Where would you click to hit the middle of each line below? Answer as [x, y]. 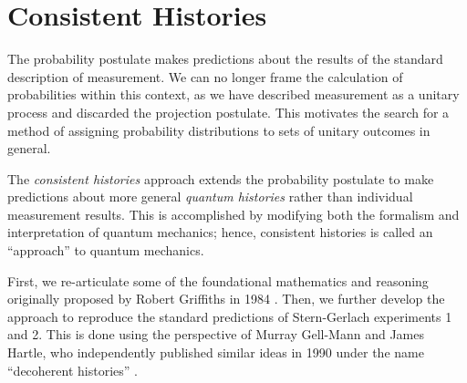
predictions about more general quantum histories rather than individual [210, 197]
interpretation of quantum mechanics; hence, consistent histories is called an [220, 232]
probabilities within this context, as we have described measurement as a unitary [233, 94]
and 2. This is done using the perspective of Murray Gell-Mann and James [216, 334]
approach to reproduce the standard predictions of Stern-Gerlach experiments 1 [230, 316]
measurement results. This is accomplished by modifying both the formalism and [233, 214]
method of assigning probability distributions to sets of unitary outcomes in [219, 130]
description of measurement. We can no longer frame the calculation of [205, 76]
